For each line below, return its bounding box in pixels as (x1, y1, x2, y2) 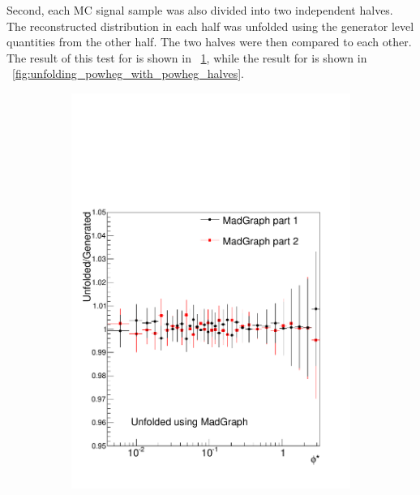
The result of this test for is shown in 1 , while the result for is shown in (6, 49, 367, 66)
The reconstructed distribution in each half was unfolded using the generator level (6, 17, 414, 34)
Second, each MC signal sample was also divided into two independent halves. (6, 2, 393, 18)
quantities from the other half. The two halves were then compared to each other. (6, 33, 412, 50)
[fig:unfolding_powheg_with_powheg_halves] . (12, 65, 244, 82)
